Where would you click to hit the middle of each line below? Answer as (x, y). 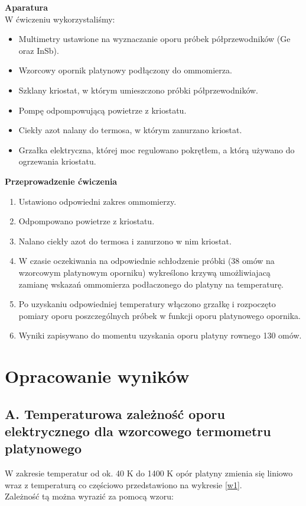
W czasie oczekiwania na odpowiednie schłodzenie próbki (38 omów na (147, 261)
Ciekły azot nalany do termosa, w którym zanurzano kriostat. (130, 130)
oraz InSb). (39, 50)
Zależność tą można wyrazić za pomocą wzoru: (89, 496)
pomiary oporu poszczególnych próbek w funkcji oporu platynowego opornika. (159, 315)
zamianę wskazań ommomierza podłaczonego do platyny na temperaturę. (151, 284)
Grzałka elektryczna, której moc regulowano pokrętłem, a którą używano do (157, 149)
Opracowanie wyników (97, 376)
